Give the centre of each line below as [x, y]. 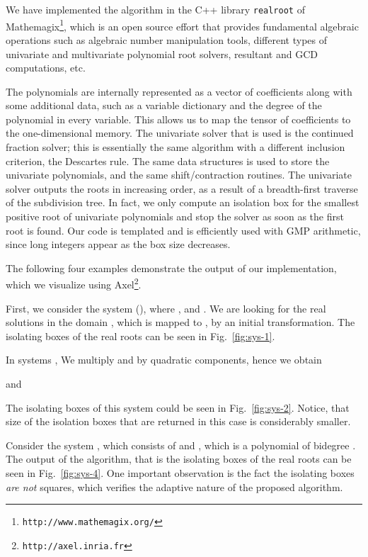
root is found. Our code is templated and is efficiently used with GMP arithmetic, [183, 230]
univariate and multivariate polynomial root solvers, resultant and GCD [162, 54]
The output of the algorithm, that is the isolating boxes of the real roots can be [179, 459]
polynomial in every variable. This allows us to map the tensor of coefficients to [178, 119]
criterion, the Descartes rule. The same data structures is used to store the [168, 161]
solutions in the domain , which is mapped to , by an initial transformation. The [180, 322]
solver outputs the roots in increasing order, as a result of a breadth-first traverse [182, 188]
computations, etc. [46, 68]
